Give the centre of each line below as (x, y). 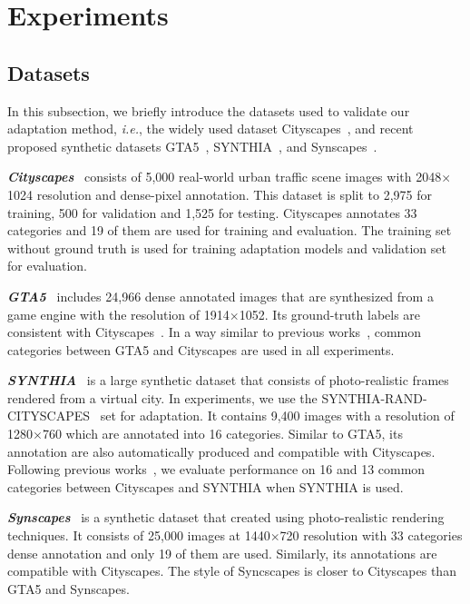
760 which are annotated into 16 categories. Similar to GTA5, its (222, 434)
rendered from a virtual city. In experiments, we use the (162, 397)
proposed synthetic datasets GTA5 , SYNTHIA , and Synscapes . (192, 146)
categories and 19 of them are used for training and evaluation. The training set (230, 230)
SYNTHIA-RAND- (374, 397)
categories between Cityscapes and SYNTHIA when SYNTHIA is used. (206, 486)
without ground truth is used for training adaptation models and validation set (227, 248)
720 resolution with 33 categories (371, 535)
